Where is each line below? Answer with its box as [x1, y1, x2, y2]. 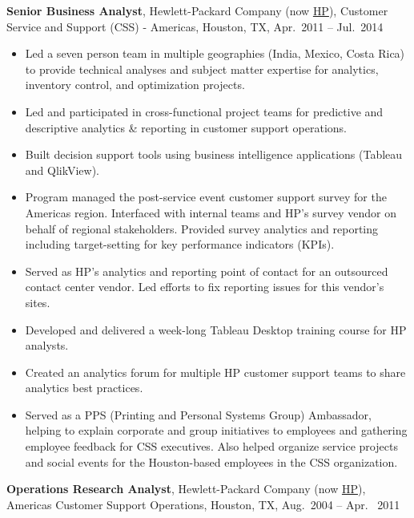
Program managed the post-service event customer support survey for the [25, 188, 387, 205]
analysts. [25, 337, 69, 354]
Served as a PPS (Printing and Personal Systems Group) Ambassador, [25, 406, 372, 423]
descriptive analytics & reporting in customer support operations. [25, 119, 348, 136]
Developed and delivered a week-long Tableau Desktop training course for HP [25, 321, 407, 338]
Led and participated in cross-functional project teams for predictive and [25, 103, 384, 119]
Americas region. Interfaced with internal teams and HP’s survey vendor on [25, 204, 396, 221]
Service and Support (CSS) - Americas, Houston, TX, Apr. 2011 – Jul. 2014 [6, 18, 384, 34]
